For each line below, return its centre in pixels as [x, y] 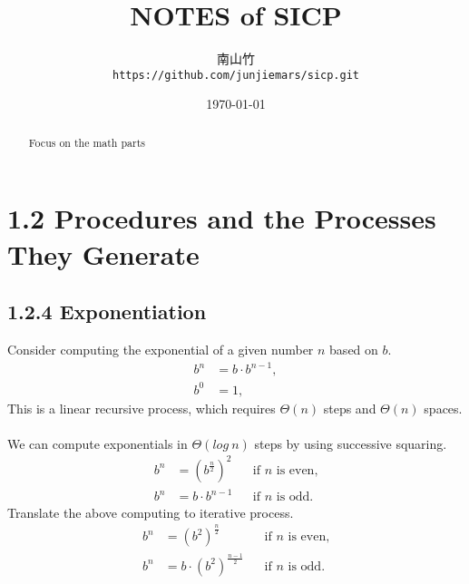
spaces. [443, 408]
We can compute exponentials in [98, 443]
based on [354, 349]
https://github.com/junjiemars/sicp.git [236, 75]
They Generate [103, 253]
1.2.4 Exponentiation [107, 311]
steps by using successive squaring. [351, 443]
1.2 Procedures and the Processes [222, 218]
